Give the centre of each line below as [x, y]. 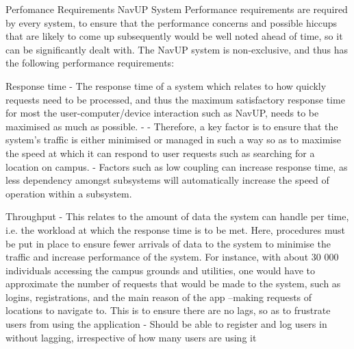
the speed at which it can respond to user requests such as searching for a [160, 153]
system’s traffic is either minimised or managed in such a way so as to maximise [173, 140]
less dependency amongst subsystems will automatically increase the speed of [167, 180]
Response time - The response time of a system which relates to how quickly [166, 85]
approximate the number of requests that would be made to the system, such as [173, 284]
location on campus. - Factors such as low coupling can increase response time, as [177, 166]
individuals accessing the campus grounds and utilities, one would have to [161, 270]
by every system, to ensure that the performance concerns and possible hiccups [172, 22]
